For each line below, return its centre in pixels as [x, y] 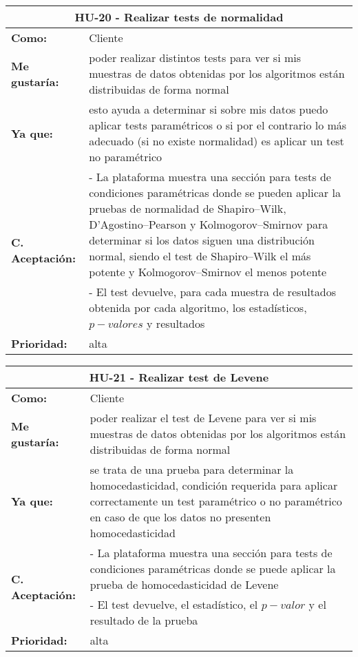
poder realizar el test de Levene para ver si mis [203, 418]
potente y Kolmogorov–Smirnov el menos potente [208, 272]
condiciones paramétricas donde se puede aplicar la [213, 569]
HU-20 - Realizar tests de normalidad [179, 17]
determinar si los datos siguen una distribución [202, 240]
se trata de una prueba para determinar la [192, 469]
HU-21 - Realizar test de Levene [179, 377]
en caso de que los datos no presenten [180, 517]
